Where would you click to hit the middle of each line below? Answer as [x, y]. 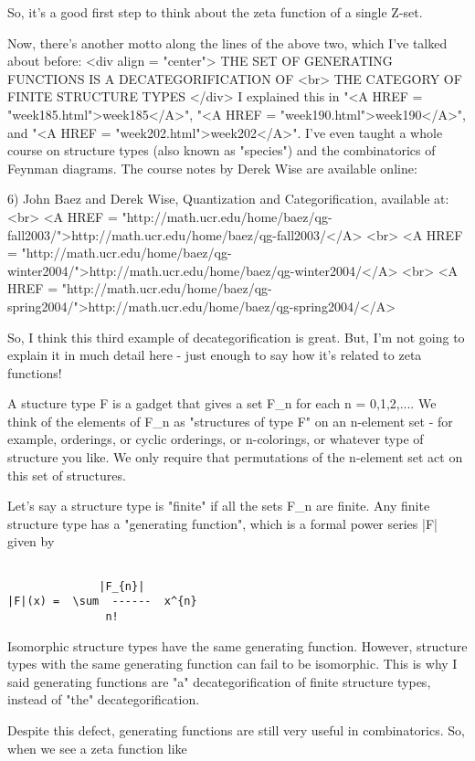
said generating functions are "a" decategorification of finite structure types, [219, 681]
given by [31, 541]
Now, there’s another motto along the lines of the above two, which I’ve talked [227, 42]
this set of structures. [67, 475]
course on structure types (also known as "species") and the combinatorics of [222, 150]
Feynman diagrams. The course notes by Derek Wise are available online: [212, 168]
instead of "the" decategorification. [104, 699]
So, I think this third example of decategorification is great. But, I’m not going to [236, 337]
